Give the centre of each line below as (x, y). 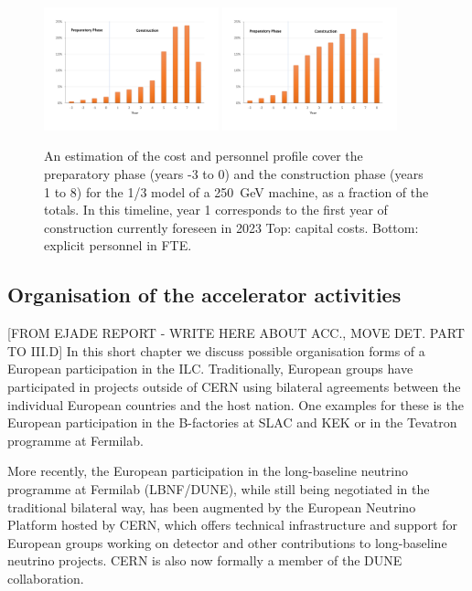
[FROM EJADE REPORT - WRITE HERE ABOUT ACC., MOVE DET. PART (236, 333)
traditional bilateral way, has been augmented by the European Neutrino (212, 507)
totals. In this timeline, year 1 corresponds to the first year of (216, 210)
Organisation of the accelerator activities (204, 295)
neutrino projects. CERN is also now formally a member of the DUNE (205, 560)
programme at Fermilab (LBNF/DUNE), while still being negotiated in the (219, 489)
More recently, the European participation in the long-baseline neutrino (208, 471)
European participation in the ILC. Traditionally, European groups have (210, 369)
